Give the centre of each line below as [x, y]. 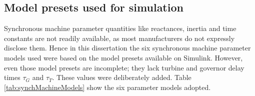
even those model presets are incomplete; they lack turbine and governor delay [124, 67]
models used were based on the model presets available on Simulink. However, [123, 57]
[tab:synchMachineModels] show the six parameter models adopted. [107, 87]
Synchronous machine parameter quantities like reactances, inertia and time [120, 28]
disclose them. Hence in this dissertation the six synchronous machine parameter [127, 48]
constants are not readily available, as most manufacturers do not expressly [119, 38]
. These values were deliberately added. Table [122, 77]
